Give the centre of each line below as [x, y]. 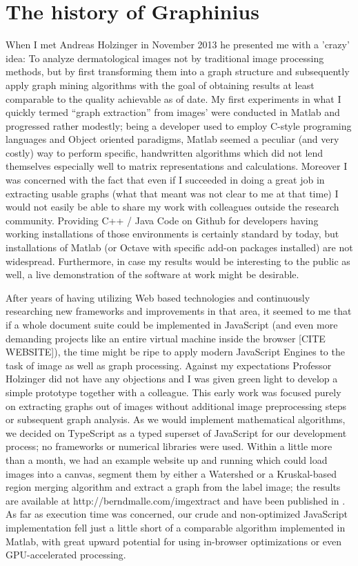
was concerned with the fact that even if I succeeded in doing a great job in [165, 180]
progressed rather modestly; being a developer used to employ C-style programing [179, 125]
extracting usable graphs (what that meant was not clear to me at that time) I [172, 193]
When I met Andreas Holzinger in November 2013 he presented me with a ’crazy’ [178, 45]
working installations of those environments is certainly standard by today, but [172, 234]
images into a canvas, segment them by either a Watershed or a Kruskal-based [171, 473]
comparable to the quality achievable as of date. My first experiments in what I [173, 98]
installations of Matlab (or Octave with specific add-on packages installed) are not [179, 247]
